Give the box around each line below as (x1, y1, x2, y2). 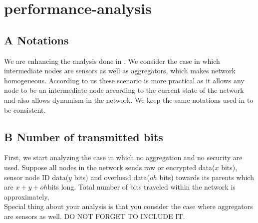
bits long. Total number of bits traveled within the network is (47, 182, 236, 192)
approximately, (4, 191, 49, 202)
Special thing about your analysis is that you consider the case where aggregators (4, 201, 253, 212)
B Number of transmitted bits (4, 129, 163, 144)
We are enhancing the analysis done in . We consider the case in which (4, 55, 220, 66)
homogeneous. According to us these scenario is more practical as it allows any (4, 75, 245, 85)
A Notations (4, 32, 69, 47)
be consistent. (4, 104, 46, 115)
